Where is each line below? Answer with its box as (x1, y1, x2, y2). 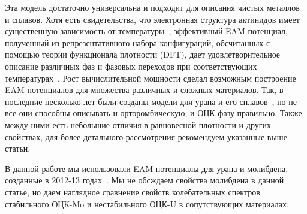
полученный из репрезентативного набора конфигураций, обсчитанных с (5, 36, 270, 49)
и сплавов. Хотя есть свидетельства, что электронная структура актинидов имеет (5, 13, 300, 25)
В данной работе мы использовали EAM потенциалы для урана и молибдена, (5, 162, 288, 174)
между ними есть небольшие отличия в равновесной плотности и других (5, 118, 271, 131)
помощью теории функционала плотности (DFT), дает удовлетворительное (5, 48, 281, 61)
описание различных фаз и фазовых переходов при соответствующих (5, 59, 257, 72)
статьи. (5, 142, 31, 155)
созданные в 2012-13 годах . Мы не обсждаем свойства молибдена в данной (5, 174, 284, 186)
